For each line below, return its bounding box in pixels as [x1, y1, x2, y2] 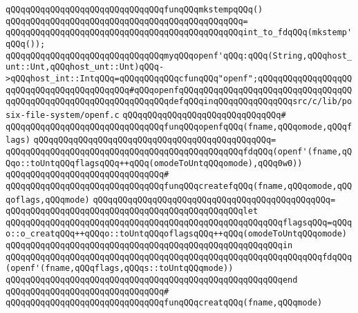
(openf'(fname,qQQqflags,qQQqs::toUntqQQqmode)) [6, 263, 234, 274]
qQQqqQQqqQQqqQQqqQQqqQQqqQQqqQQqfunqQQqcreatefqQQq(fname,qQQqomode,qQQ [6, 181, 352, 191]
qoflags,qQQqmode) [6, 194, 90, 205]
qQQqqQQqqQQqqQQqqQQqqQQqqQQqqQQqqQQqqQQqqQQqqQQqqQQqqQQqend [6, 275, 298, 285]
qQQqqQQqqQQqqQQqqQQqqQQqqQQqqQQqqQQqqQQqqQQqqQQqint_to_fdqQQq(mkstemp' [6, 28, 352, 38]
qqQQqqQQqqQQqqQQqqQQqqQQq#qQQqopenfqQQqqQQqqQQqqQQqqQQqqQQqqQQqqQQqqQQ [6, 85, 352, 95]
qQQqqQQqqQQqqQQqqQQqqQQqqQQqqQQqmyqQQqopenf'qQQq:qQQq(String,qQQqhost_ [6, 50, 352, 61]
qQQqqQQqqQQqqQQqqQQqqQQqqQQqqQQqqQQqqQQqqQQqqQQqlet [6, 206, 258, 216]
